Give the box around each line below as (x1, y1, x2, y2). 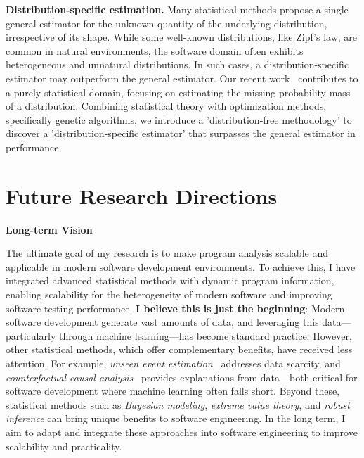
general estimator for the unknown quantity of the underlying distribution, (6, 15, 327, 30)
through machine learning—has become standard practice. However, (58, 328, 352, 343)
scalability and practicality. (6, 438, 122, 453)
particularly (6, 328, 56, 343)
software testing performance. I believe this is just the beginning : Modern (6, 300, 345, 315)
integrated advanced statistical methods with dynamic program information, (6, 273, 334, 288)
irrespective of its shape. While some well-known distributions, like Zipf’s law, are (6, 30, 358, 44)
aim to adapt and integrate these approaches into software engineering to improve (6, 424, 358, 439)
